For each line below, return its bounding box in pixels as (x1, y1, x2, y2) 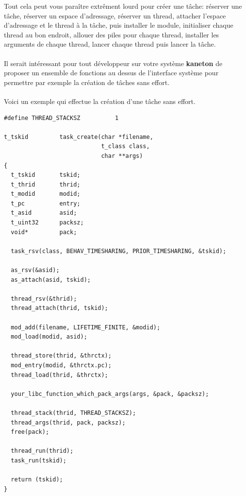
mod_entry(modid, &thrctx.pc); (11, 361, 112, 369)
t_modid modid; (11, 190, 81, 198)
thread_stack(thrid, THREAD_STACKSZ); (11, 409, 136, 416)
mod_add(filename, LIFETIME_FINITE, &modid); (11, 324, 161, 331)
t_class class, (101, 143, 150, 150)
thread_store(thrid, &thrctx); (11, 352, 112, 359)
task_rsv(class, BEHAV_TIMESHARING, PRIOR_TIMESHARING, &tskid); (11, 247, 227, 255)
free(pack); (11, 428, 49, 436)
